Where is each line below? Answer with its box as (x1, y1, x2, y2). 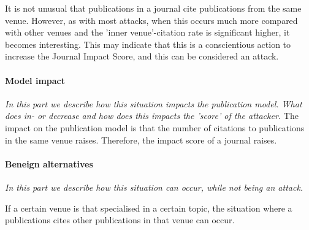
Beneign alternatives (5, 157, 93, 170)
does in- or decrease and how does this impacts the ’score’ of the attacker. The (5, 109, 299, 122)
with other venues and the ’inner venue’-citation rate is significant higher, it (5, 26, 290, 39)
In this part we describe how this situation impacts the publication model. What (5, 97, 302, 110)
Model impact (5, 74, 65, 86)
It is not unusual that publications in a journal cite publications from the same (5, 2, 302, 14)
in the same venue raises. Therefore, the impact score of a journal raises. (5, 133, 277, 146)
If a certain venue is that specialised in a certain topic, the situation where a (5, 201, 292, 214)
